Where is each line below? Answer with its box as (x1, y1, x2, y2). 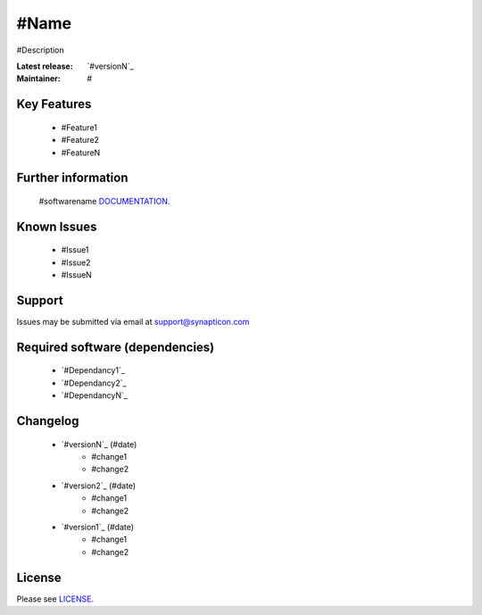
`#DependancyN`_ (61, 390, 129, 401)
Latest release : (16, 61, 73, 71)
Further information (16, 170, 129, 186)
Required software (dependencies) (16, 339, 215, 354)
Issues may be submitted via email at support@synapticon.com (16, 317, 250, 328)
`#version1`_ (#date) (61, 521, 134, 532)
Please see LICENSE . (16, 594, 94, 604)
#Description (16, 45, 64, 55)
